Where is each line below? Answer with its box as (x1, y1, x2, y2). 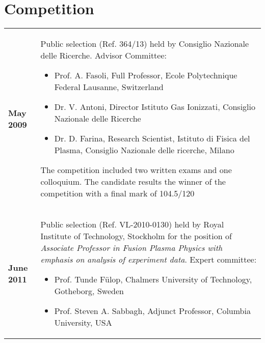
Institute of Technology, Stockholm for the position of (40, 230, 232, 242)
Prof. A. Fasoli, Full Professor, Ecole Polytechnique (54, 69, 237, 81)
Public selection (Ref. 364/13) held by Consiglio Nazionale (40, 38, 249, 50)
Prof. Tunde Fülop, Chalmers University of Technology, (54, 273, 252, 285)
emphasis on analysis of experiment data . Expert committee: (40, 253, 257, 266)
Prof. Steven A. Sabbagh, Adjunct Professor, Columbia (54, 305, 251, 317)
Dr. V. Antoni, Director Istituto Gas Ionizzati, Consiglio (54, 101, 256, 113)
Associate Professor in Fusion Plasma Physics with (40, 242, 223, 254)
